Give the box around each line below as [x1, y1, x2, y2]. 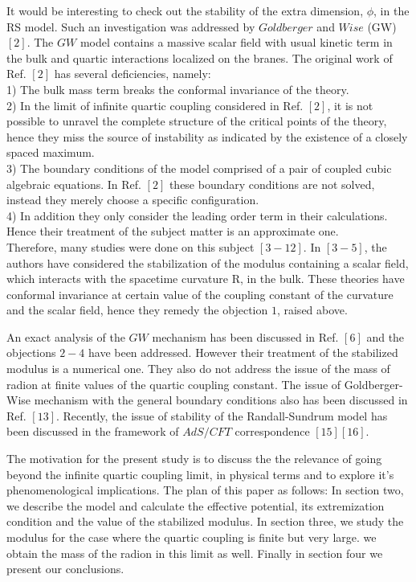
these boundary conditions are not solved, [169, 175, 375, 192]
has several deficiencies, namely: [54, 65, 211, 82]
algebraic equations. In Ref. [6, 175, 141, 192]
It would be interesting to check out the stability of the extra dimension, [6, 2, 364, 18]
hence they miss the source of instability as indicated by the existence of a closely [6, 128, 408, 145]
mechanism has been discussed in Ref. [152, 328, 339, 345]
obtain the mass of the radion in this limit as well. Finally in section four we [6, 544, 383, 561]
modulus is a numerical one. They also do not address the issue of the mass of [6, 360, 390, 377]
